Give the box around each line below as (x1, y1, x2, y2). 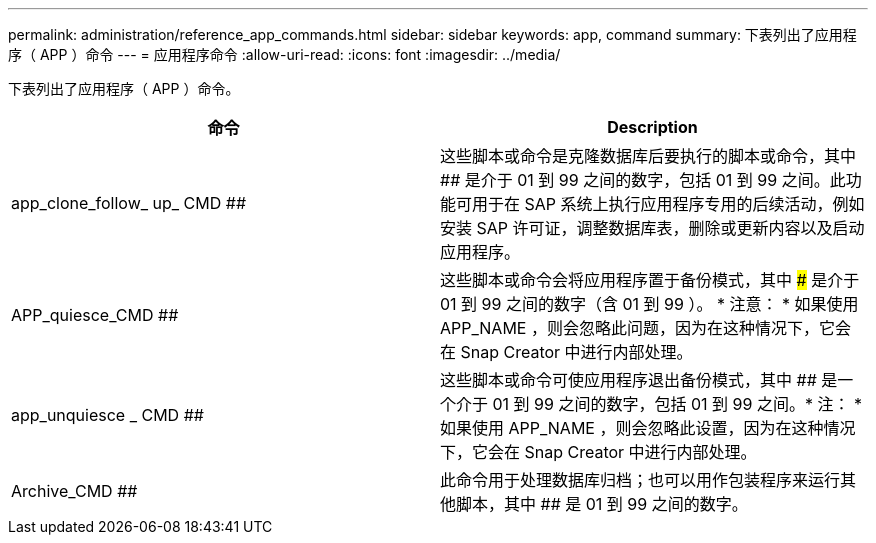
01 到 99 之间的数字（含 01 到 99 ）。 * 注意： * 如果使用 (440, 294, 859, 314)
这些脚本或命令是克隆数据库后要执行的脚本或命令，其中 (440, 146, 857, 166)
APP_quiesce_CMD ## (11, 305, 179, 325)
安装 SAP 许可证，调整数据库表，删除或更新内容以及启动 (440, 218, 865, 238)
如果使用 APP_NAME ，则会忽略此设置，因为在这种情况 (440, 418, 856, 438)
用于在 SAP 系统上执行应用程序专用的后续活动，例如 (472, 194, 865, 214)
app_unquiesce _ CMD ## (11, 405, 204, 425)
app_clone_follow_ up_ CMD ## (11, 193, 247, 213)
